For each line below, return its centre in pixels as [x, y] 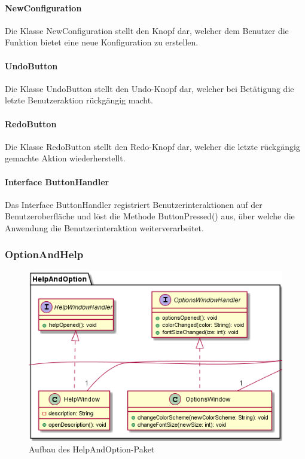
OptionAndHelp [44, 254]
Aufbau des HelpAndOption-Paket [92, 449]
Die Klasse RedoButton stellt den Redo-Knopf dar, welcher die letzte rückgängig [152, 146]
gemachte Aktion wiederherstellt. [65, 158]
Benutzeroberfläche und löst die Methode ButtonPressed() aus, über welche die [150, 216]
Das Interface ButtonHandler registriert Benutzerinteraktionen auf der [134, 204]
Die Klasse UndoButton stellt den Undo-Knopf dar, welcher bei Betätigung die [150, 88]
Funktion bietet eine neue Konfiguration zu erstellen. [102, 42]
